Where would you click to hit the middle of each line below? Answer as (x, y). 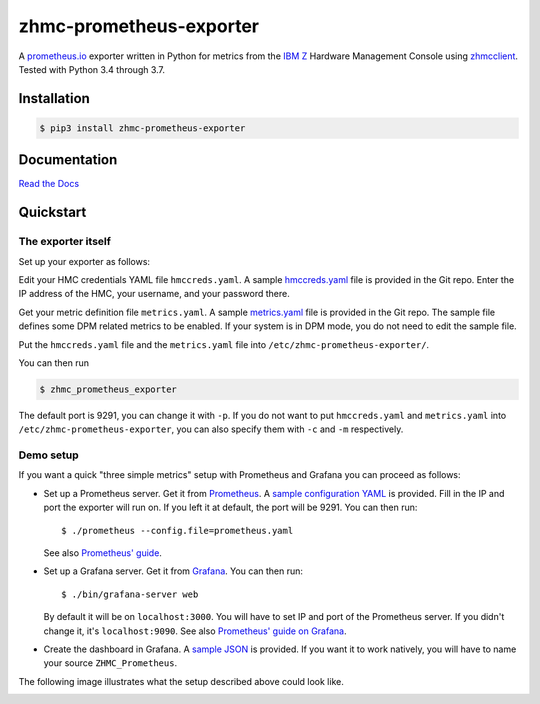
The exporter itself (65, 242)
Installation (54, 98)
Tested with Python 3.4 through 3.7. (91, 69)
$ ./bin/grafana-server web (130, 594)
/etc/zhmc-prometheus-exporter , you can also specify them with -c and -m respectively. (211, 429)
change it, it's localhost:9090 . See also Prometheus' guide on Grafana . (195, 631)
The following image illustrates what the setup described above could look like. (181, 681)
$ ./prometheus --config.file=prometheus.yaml (177, 530)
